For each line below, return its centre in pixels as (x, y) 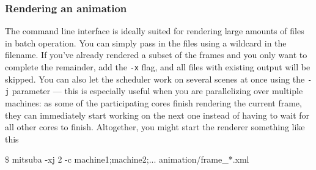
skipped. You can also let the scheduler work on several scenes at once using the (155, 79)
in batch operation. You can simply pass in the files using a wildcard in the (146, 42)
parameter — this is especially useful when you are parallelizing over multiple (157, 91)
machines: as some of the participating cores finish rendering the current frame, (153, 102)
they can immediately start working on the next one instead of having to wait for (157, 115)
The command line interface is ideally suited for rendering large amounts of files (155, 31)
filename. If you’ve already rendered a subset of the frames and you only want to (156, 55)
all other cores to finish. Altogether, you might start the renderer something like (155, 127)
